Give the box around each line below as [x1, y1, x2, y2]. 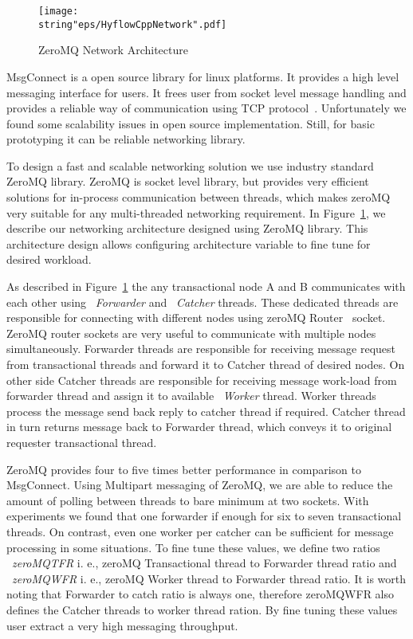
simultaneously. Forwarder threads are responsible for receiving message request [6, 340, 396, 357]
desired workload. [6, 251, 92, 268]
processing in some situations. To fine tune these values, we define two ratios [6, 539, 380, 555]
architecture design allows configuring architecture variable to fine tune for [6, 235, 371, 252]
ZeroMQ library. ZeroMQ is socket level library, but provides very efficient [6, 173, 369, 190]
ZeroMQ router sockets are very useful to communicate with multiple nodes [6, 324, 376, 341]
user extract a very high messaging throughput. [6, 617, 238, 633]
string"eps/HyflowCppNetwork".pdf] [38, 18, 227, 30]
